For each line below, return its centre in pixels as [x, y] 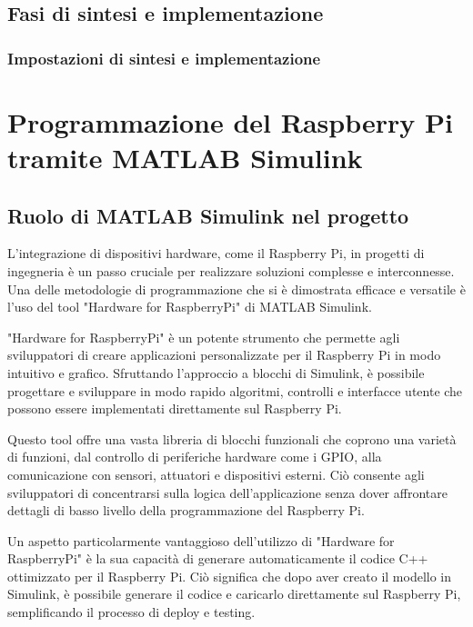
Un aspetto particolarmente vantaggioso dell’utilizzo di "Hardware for [201, 540]
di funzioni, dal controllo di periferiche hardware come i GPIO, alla [195, 457]
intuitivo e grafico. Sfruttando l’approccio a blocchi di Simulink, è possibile [216, 372]
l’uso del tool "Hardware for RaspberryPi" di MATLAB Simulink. [190, 307]
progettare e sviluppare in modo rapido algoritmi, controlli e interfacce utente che [235, 390]
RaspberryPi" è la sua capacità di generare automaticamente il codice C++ [218, 558]
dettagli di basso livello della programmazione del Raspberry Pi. [186, 510]
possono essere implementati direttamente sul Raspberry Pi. [175, 408]
